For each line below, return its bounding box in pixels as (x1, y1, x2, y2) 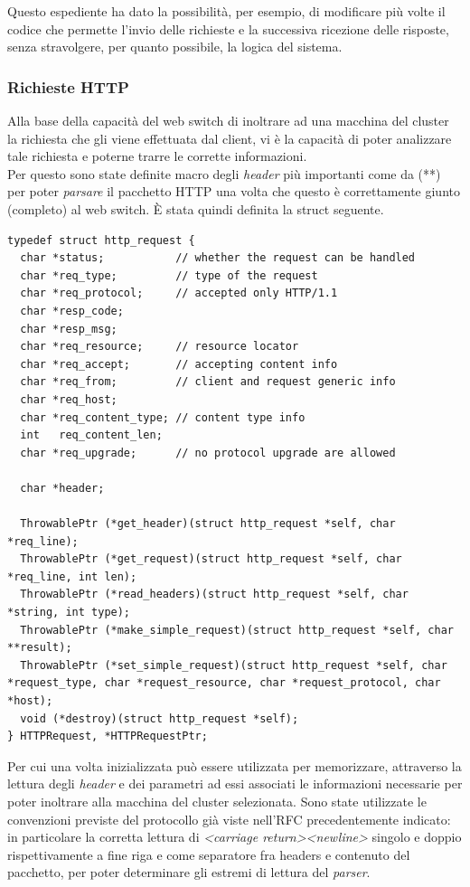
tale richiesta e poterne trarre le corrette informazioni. (7, 146, 307, 165)
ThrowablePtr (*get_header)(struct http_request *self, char (20, 517, 396, 531)
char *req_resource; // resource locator (20, 340, 299, 354)
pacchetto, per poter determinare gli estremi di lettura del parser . (7, 863, 371, 882)
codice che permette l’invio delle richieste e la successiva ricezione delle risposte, (7, 19, 449, 38)
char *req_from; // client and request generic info (20, 375, 396, 389)
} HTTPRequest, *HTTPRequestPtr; (7, 730, 208, 743)
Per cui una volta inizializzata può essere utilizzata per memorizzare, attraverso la (7, 756, 462, 775)
